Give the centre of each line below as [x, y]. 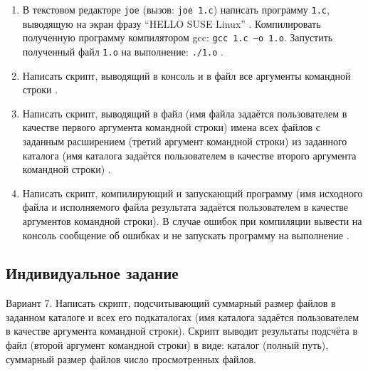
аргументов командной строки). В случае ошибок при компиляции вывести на [192, 220]
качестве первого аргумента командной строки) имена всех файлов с [171, 127]
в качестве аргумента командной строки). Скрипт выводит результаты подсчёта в [182, 331]
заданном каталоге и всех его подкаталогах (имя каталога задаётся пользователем [182, 317]
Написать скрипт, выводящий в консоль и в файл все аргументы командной [186, 75]
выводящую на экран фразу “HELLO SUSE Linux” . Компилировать [172, 23]
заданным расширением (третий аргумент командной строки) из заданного [185, 141]
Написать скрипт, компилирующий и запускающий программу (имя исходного [193, 193]
